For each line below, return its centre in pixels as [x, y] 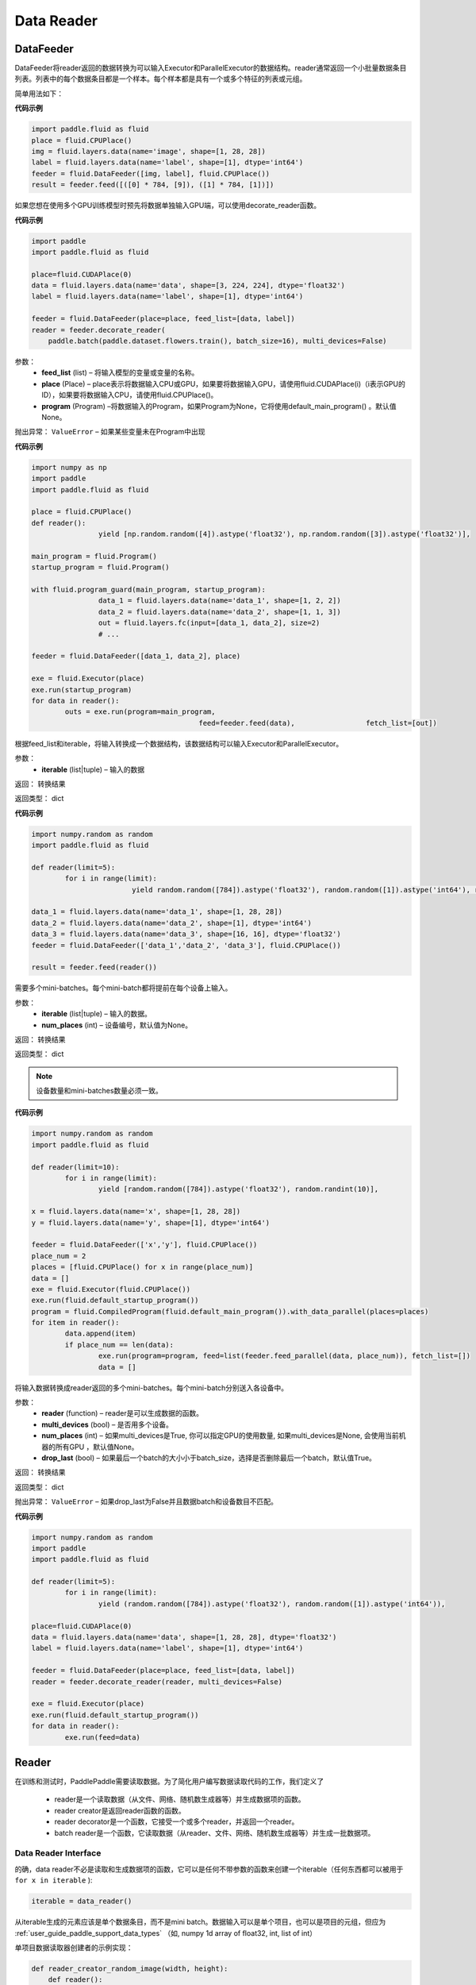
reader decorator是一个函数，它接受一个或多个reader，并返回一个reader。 [177, 1821]
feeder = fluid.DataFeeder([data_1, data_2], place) [136, 656]
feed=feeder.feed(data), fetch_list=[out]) [318, 723]
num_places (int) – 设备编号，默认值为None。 [117, 1025]
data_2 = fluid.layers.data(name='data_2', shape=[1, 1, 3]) [219, 612]
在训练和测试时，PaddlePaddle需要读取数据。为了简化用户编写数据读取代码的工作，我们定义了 [169, 1782]
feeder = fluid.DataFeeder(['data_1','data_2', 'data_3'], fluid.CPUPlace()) [186, 945]
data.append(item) [100, 1334]
